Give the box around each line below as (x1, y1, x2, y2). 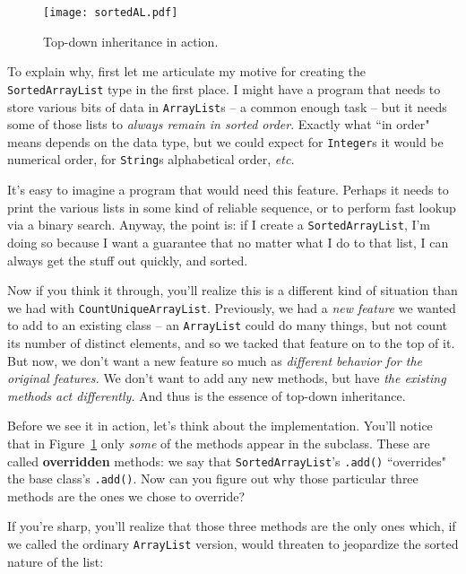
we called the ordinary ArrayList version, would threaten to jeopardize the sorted (7, 535, 459, 553)
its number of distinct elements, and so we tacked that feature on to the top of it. (7, 334, 455, 352)
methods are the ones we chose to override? (7, 486, 246, 505)
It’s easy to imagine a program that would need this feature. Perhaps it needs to (7, 180, 449, 199)
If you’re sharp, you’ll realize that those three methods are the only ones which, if (7, 517, 456, 535)
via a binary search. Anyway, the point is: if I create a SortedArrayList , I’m (7, 215, 431, 234)
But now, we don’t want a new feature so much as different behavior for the (7, 351, 422, 370)
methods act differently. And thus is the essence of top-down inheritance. (7, 386, 406, 404)
